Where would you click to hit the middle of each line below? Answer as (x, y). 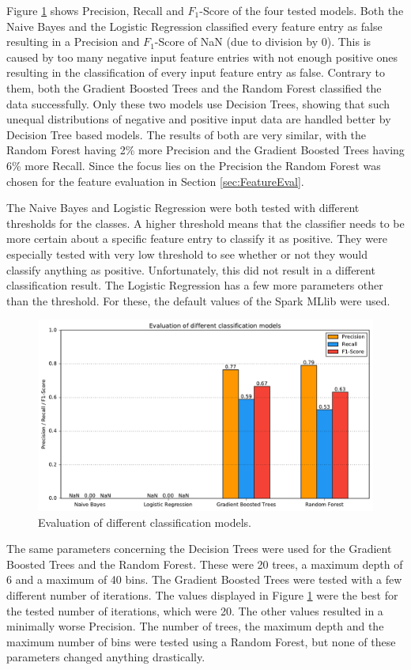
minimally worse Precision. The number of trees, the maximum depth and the (195, 626)
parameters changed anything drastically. (106, 657)
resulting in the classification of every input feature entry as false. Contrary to (196, 72)
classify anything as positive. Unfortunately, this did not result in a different (191, 269)
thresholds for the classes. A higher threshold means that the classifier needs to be (205, 223)
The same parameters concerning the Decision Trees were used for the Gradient (199, 549)
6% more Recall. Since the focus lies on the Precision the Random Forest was (194, 165)
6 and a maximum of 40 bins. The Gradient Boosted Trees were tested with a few (204, 579)
